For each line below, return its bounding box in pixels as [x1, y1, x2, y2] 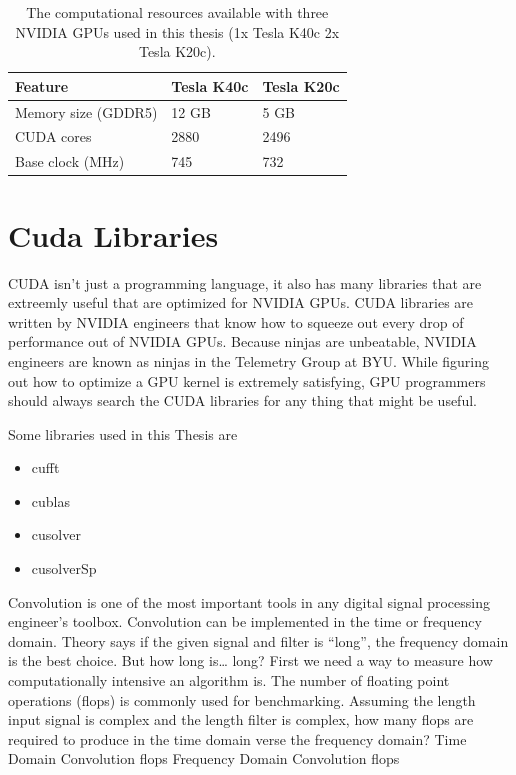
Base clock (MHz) [15, 151, 125, 172]
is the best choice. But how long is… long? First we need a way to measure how [8, 650, 493, 671]
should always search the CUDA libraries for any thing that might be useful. [8, 390, 477, 411]
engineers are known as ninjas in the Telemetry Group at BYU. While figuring [8, 350, 490, 371]
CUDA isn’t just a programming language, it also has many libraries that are [8, 272, 482, 293]
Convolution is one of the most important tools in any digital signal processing [8, 591, 491, 612]
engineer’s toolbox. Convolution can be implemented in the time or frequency [8, 611, 482, 632]
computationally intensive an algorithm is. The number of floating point [8, 670, 450, 691]
